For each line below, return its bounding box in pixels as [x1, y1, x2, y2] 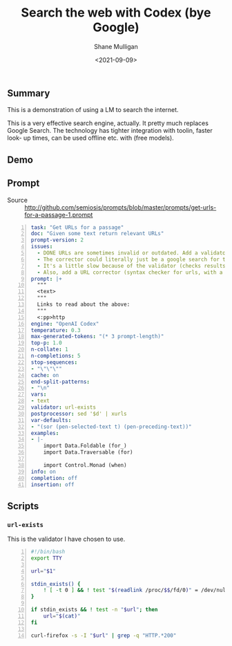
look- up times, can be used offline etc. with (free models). [7, 133, 174, 142]
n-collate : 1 [30, 346, 68, 353]
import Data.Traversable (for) [43, 449, 133, 456]
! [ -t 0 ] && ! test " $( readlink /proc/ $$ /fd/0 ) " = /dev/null [43, 587, 229, 594]
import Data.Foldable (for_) [43, 443, 127, 450]
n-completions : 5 [30, 353, 81, 360]
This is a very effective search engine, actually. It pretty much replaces [7, 119, 209, 127]
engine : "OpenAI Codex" [30, 320, 99, 327]
